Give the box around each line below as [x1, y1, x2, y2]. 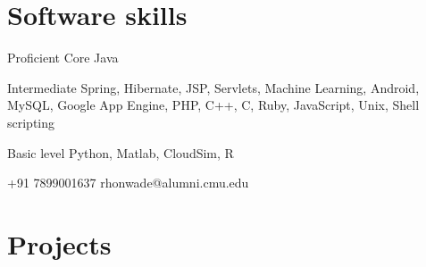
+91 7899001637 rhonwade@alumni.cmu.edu [7, 173, 249, 192]
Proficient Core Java [7, 48, 119, 67]
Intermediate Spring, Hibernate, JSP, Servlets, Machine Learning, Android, [7, 78, 420, 96]
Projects [7, 225, 112, 262]
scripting [7, 113, 55, 131]
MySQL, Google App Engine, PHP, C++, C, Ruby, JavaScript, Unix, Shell [7, 96, 420, 114]
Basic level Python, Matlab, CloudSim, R [7, 143, 234, 162]
